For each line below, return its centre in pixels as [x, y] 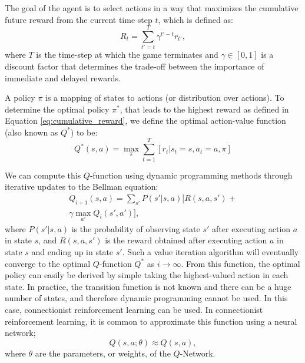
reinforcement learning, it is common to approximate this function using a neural [151, 321]
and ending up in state [72, 252]
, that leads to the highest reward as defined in [204, 109]
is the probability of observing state [136, 228]
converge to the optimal [48, 263]
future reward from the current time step [79, 19]
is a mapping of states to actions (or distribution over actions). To [165, 98]
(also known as [32, 132]
